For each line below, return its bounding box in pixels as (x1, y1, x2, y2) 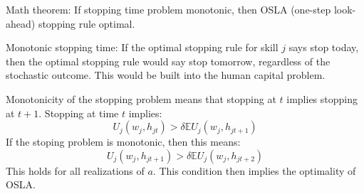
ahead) (6, 16, 36, 31)
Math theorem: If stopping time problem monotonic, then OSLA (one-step (6, 2, 331, 16)
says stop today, (288, 40, 359, 55)
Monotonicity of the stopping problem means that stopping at (6, 91, 276, 106)
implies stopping (286, 91, 358, 106)
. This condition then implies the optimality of (152, 163, 356, 178)
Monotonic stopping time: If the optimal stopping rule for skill (6, 40, 279, 55)
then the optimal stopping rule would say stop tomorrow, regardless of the (6, 53, 331, 68)
